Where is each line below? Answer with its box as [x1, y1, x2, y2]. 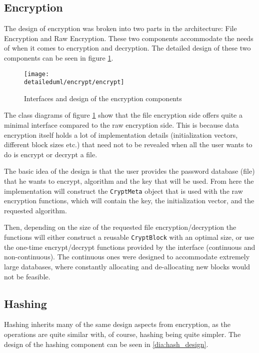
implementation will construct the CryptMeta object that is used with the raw [4, 185, 243, 196]
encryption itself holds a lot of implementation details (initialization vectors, [4, 129, 238, 140]
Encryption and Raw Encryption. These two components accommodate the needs [4, 33, 253, 43]
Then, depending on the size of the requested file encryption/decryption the [4, 222, 236, 232]
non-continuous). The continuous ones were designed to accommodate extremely [4, 251, 250, 262]
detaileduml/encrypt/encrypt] [24, 79, 124, 86]
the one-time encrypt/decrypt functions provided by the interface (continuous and [4, 241, 255, 252]
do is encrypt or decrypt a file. [4, 149, 97, 159]
